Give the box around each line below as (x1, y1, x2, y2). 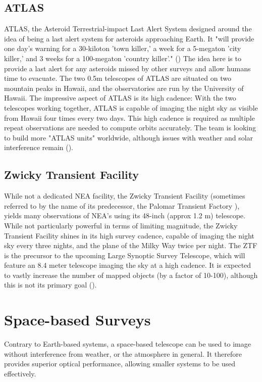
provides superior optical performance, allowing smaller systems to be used (4, 358, 236, 369)
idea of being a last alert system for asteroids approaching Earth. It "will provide (4, 33, 254, 43)
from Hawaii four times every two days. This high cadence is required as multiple (4, 112, 255, 123)
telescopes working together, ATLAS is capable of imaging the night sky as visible (4, 102, 258, 113)
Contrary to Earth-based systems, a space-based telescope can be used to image (4, 339, 251, 349)
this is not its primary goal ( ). (4, 279, 97, 290)
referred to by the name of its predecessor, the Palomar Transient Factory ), (4, 200, 240, 211)
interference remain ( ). (4, 142, 74, 153)
